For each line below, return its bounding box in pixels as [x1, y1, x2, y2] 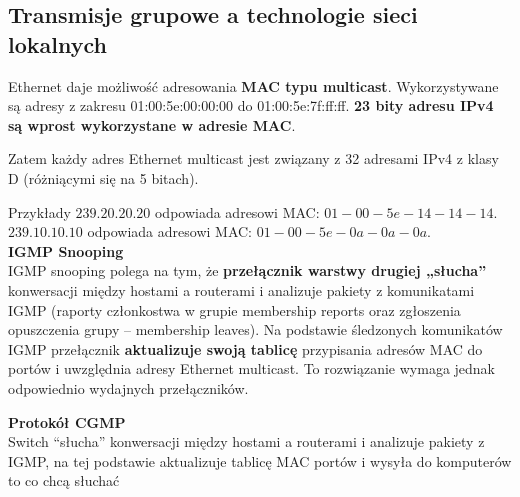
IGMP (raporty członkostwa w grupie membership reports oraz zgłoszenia [8, 299, 461, 320]
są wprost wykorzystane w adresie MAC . [8, 114, 296, 135]
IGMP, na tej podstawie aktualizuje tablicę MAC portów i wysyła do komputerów [8, 450, 512, 471]
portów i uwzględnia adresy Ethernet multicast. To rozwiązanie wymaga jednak [8, 358, 496, 379]
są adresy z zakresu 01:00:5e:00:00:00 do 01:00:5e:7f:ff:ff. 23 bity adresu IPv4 [8, 95, 494, 116]
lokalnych [8, 28, 107, 59]
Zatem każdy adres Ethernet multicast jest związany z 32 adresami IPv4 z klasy [8, 148, 499, 169]
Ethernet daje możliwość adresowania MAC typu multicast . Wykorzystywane [8, 75, 499, 96]
